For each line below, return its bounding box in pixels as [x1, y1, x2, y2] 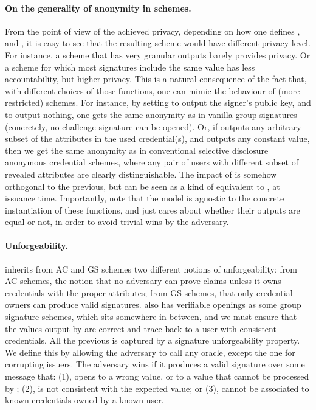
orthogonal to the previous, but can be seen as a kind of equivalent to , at [5, 179, 280, 192]
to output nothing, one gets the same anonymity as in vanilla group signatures [5, 108, 297, 120]
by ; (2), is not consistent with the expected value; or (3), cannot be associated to [5, 381, 309, 394]
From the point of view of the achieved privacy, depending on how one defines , [5, 24, 300, 37]
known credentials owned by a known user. [5, 394, 164, 406]
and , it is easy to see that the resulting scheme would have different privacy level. [5, 36, 311, 49]
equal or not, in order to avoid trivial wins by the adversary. [5, 215, 229, 228]
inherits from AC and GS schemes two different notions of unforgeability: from [5, 262, 297, 275]
